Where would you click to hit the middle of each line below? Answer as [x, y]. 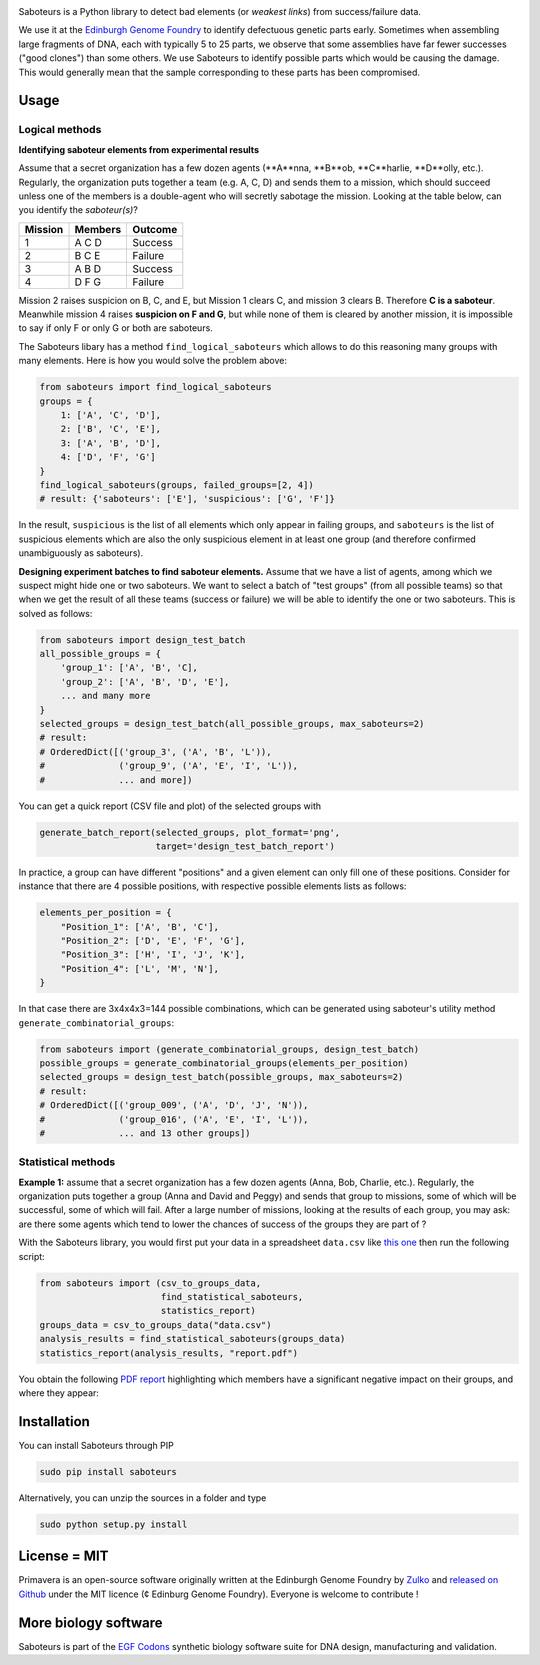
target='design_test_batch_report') [245, 846]
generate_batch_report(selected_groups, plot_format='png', [190, 832]
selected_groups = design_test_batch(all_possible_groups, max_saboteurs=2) [232, 723]
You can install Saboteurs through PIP [96, 1445]
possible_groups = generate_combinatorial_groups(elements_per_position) [224, 1063]
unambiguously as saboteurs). [81, 553]
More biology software [91, 1622]
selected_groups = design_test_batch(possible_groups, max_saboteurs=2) [221, 1077]
